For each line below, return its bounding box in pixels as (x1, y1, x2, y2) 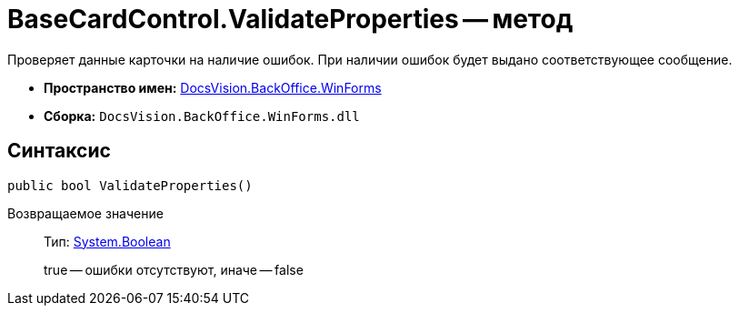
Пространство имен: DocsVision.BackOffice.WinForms (44, 79, 382, 96)
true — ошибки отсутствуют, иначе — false (44, 261, 304, 278)
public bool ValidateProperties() (7, 177, 253, 193)
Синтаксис (7, 139, 111, 163)
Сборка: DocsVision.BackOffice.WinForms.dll (44, 107, 360, 124)
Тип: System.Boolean (44, 233, 171, 249)
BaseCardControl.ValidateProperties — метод (7, 4, 574, 35)
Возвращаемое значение (7, 205, 164, 221)
